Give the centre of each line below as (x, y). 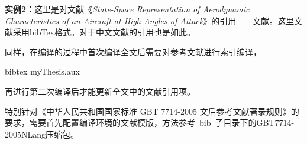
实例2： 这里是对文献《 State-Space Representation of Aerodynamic (127, 9)
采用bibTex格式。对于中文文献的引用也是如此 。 (104, 32)
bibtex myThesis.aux (42, 71)
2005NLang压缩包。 (42, 134)
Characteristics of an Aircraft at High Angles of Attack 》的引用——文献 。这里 (150, 20)
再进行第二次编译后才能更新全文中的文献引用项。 (100, 91)
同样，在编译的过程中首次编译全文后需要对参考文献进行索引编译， (133, 51)
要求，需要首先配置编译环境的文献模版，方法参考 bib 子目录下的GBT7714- (150, 123)
